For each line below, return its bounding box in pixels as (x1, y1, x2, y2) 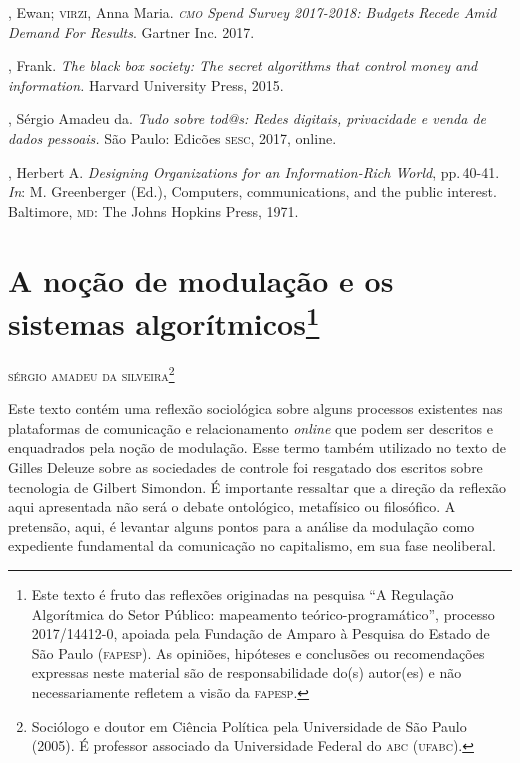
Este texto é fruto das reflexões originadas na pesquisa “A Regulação (31, 583, 454, 604)
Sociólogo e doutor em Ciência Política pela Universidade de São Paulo (31, 715, 467, 736)
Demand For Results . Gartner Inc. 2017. (8, 21, 255, 42)
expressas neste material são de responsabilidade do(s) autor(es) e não (31, 662, 462, 683)
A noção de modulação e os (8, 259, 394, 300)
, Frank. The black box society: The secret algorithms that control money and (8, 55, 478, 76)
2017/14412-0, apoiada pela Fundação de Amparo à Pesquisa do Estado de (31, 623, 490, 644)
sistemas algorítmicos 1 (8, 298, 320, 344)
